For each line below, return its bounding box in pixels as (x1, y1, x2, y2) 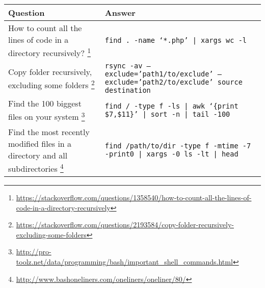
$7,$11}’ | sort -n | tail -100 (104, 110, 230, 118)
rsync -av (104, 62, 143, 70)
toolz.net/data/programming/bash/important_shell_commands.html (16, 256, 233, 267)
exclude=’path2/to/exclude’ (104, 78, 214, 87)
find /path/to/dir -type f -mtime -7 (104, 142, 251, 150)
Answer (104, 7, 136, 18)
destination (104, 86, 151, 95)
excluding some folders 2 (8, 77, 95, 91)
